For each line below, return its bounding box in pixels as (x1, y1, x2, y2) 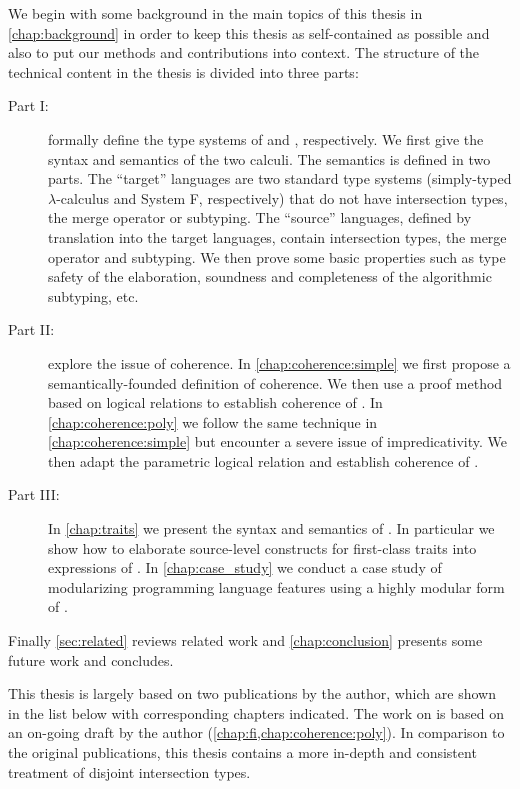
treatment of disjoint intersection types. (8, 761, 251, 782)
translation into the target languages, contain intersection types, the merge (48, 226, 507, 247)
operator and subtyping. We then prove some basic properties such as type (48, 246, 506, 267)
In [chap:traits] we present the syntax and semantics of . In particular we (48, 518, 495, 539)
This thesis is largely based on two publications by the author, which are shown (8, 683, 496, 704)
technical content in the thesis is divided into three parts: (8, 61, 359, 82)
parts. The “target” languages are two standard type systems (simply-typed (48, 168, 512, 189)
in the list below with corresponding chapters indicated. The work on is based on (8, 702, 504, 723)
